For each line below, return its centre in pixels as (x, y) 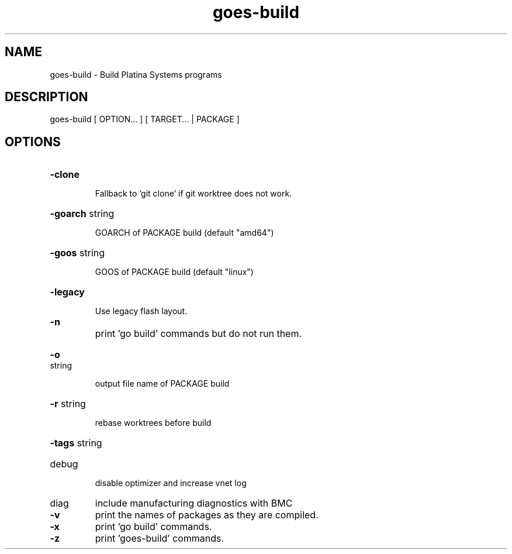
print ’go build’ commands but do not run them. (198, 334)
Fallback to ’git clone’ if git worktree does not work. (193, 194)
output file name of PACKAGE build (162, 384)
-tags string (76, 443)
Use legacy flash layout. (141, 311)
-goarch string (82, 214)
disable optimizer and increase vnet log (171, 483)
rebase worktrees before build (153, 423)
